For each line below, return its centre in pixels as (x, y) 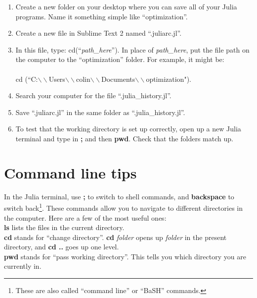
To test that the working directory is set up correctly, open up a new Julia (128, 129)
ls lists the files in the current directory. (64, 227)
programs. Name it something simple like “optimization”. (102, 16)
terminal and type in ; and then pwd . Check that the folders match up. (124, 138)
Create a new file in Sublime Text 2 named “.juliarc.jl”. (99, 33)
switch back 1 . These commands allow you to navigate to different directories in (123, 207)
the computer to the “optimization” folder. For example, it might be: (120, 59)
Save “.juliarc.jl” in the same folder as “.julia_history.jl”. (100, 112)
